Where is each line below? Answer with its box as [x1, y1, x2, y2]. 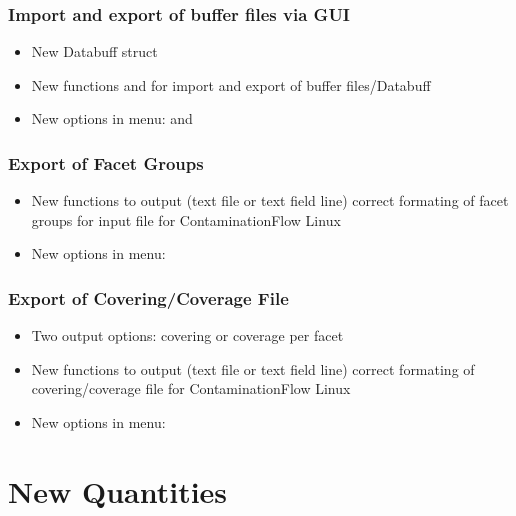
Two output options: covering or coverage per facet [31, 325, 344, 346]
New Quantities [8, 470, 228, 511]
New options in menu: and [31, 108, 193, 129]
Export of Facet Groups [8, 150, 204, 175]
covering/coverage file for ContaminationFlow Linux [31, 378, 351, 399]
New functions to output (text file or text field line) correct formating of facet [31, 190, 509, 211]
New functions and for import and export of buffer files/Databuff [31, 74, 431, 95]
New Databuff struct [31, 41, 158, 62]
